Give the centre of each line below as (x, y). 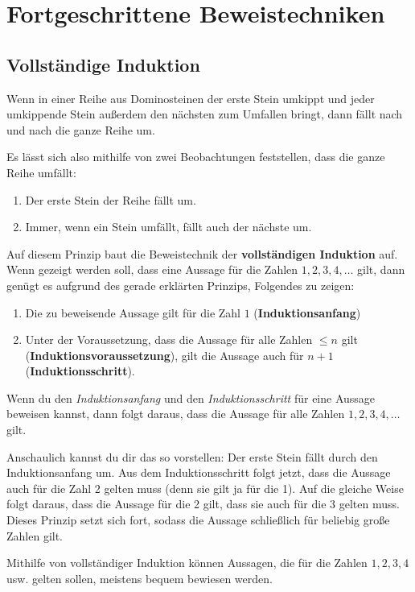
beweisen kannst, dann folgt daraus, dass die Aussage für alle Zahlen (176, 414)
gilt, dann (381, 269)
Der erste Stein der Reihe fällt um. (111, 199)
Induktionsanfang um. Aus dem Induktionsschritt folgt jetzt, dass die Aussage (199, 472)
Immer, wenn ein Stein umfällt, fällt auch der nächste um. (168, 227)
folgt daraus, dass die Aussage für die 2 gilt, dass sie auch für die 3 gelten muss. (203, 504)
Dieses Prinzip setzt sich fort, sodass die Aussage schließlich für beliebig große (198, 520)
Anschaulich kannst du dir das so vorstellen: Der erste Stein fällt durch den (192, 456)
